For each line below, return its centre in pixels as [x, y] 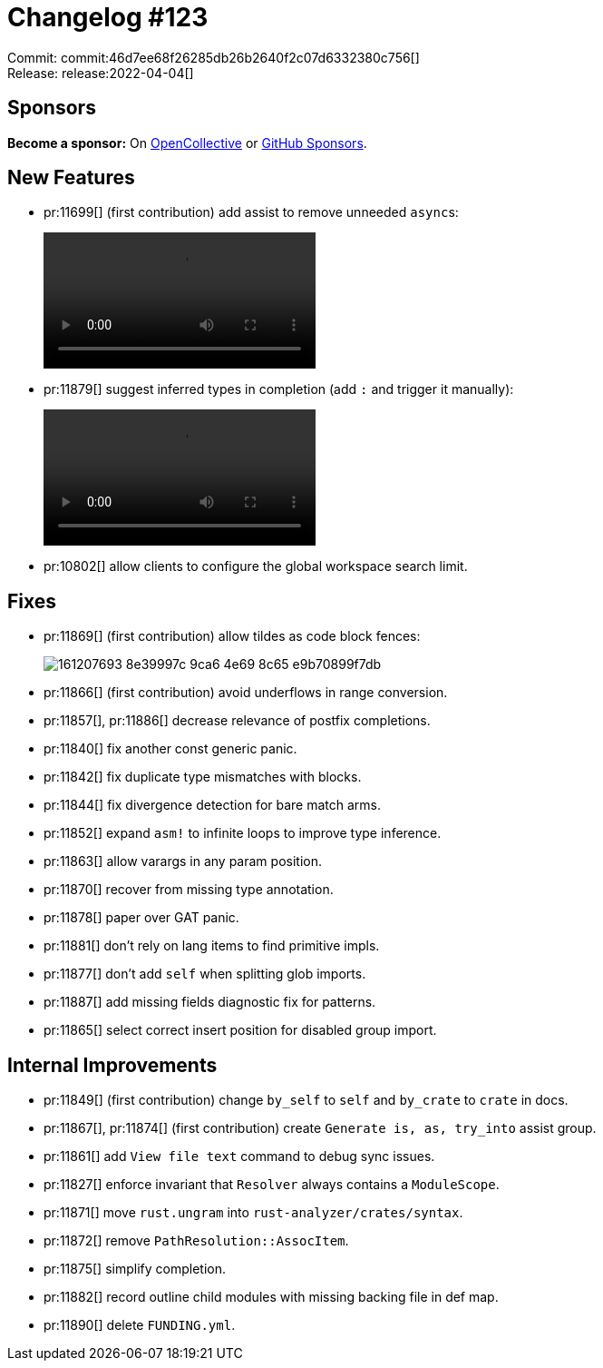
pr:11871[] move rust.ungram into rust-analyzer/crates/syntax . [253, 1213]
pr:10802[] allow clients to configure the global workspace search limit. [256, 566]
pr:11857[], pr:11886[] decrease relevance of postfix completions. [237, 721]
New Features [71, 178]
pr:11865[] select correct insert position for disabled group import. [240, 1030]
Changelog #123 [108, 17]
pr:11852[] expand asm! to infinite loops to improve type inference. [243, 833]
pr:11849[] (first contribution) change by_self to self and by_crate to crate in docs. [306, 1100]
